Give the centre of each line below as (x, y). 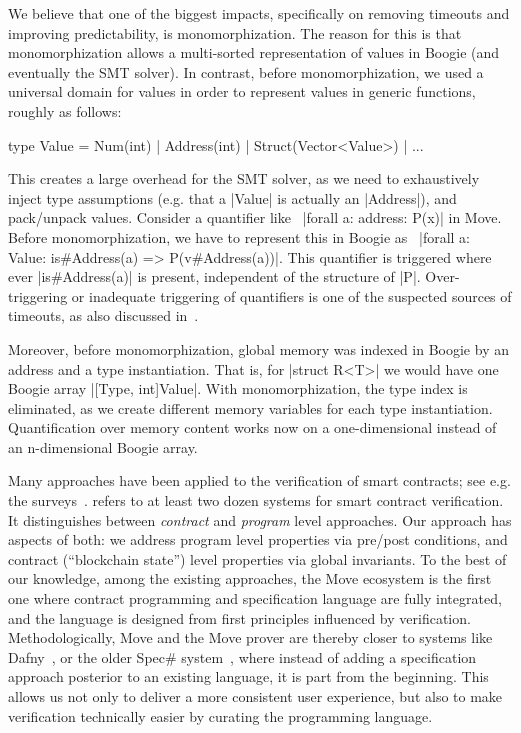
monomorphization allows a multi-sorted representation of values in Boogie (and (254, 52)
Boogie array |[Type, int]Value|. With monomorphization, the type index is (238, 388)
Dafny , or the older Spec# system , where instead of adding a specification (242, 656)
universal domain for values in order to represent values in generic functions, (242, 91)
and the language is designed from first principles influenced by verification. (239, 617)
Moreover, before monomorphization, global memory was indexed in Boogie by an (258, 348)
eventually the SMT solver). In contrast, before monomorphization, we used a (246, 71)
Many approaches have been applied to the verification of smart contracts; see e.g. (259, 480)
